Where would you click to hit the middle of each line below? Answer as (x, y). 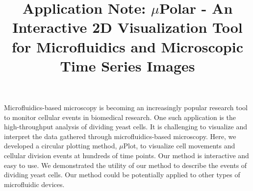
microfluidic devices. (34, 184)
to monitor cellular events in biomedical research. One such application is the (120, 117)
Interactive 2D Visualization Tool (127, 27)
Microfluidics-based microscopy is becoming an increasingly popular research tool (126, 107)
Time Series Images (127, 65)
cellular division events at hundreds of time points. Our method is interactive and (126, 155)
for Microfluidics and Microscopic (127, 46)
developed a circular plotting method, (61, 146)
